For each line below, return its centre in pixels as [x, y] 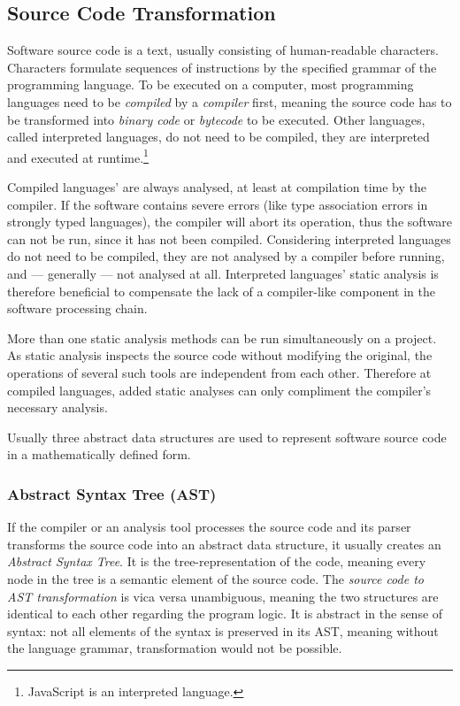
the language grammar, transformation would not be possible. [175, 648]
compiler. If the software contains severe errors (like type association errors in [218, 204]
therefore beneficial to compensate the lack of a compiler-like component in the [221, 291]
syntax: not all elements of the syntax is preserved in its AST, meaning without [223, 630]
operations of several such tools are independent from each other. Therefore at [219, 372]
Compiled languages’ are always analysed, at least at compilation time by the [217, 187]
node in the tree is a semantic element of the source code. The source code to [215, 578]
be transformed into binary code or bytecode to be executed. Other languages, [216, 119]
